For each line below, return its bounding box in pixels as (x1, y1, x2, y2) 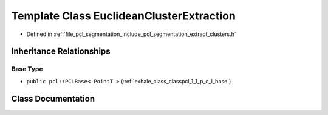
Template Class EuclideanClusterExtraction (11, 9, 236, 23)
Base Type (11, 64, 43, 73)
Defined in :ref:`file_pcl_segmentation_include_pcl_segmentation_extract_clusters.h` (26, 30, 236, 38)
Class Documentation (11, 93, 95, 103)
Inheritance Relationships (11, 46, 111, 57)
